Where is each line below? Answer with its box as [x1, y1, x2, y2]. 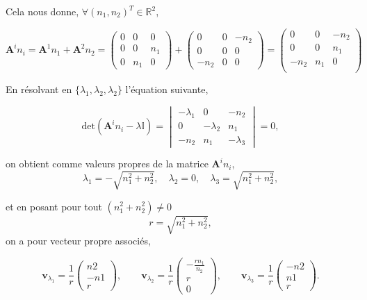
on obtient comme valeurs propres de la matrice [6, 156, 209, 171]
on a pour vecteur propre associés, [6, 233, 151, 248]
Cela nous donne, [6, 4, 79, 18]
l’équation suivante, [125, 82, 209, 97]
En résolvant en [6, 82, 72, 97]
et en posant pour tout [6, 199, 102, 213]
